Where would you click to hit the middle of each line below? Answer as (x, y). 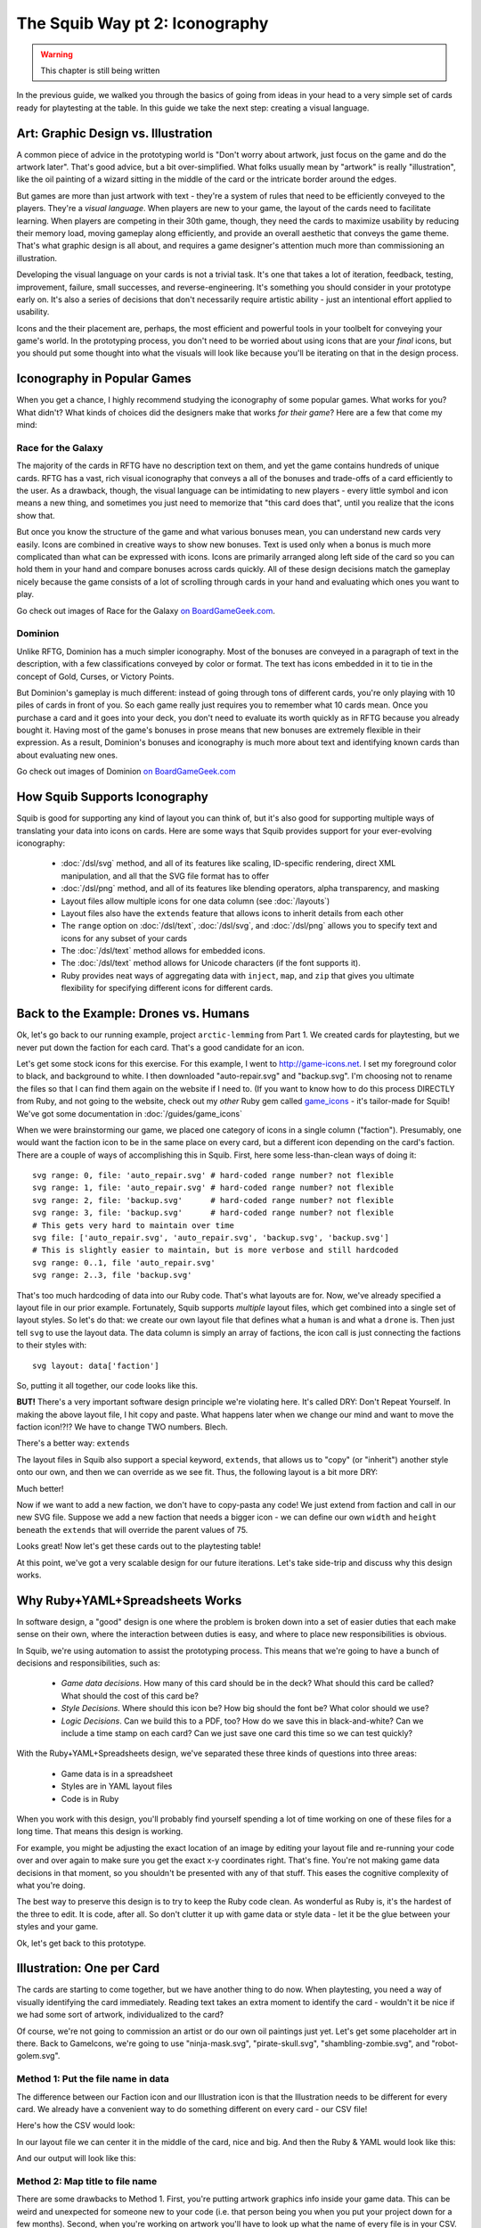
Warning (57, 54)
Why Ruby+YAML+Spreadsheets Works (129, 1600)
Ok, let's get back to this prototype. (82, 1943)
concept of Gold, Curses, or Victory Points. (95, 676)
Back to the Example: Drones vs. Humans (133, 1014)
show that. (36, 515)
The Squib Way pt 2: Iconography (143, 23)
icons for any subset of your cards (124, 938)
